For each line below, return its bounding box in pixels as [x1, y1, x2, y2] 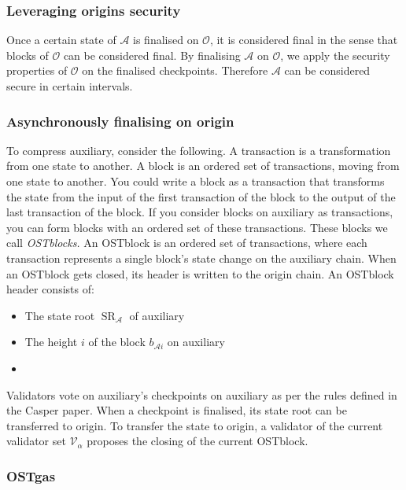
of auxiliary [129, 307, 185, 323]
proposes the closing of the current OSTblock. [87, 433, 308, 449]
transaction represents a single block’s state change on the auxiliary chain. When [6, 249, 397, 266]
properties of [6, 62, 68, 79]
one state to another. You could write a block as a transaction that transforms [6, 173, 385, 189]
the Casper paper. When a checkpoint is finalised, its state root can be [6, 402, 347, 418]
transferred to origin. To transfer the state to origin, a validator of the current [6, 417, 383, 433]
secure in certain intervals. [6, 78, 133, 94]
